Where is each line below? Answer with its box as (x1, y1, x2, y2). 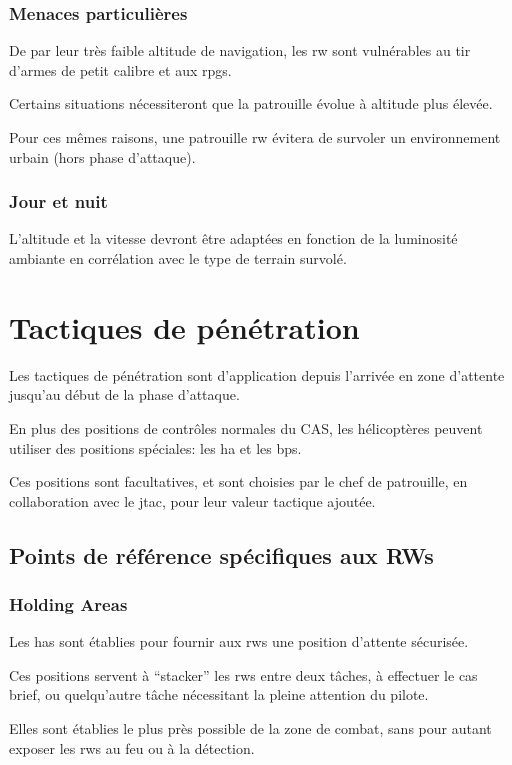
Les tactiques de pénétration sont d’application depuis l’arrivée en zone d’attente (9, 364, 505, 385)
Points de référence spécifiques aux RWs (9, 539, 434, 570)
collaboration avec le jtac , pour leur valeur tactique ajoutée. (9, 490, 376, 511)
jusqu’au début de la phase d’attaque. (9, 384, 240, 405)
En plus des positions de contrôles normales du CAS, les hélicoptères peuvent (9, 417, 483, 438)
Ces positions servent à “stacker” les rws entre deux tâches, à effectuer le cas (9, 664, 478, 685)
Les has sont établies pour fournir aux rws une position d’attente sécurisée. (9, 631, 469, 652)
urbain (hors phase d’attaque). (9, 146, 196, 167)
